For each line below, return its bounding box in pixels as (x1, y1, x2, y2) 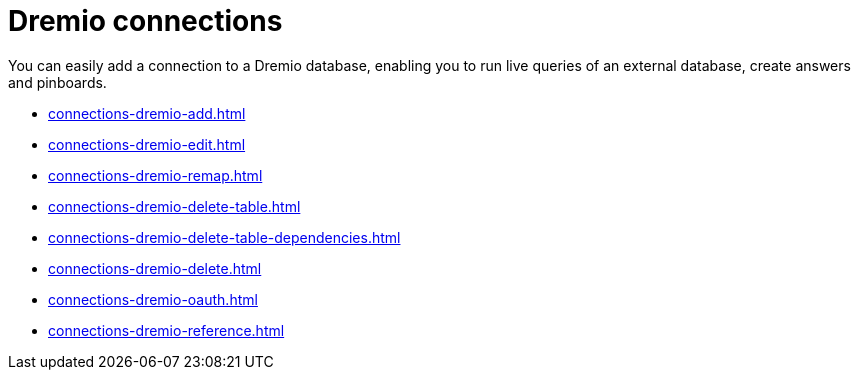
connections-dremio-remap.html (48, 166, 263, 184)
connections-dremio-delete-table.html (48, 197, 301, 215)
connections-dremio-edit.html (48, 135, 246, 153)
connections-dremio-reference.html (48, 321, 285, 339)
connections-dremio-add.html (48, 104, 246, 122)
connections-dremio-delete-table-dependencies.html (48, 228, 401, 246)
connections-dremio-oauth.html (48, 290, 258, 308)
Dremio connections (8, 4, 283, 38)
